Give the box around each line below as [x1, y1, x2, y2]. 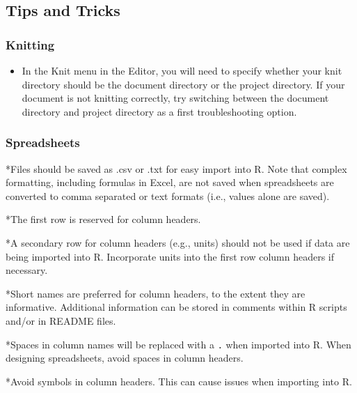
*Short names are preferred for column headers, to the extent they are [6, 286, 306, 300]
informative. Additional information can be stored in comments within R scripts [6, 300, 347, 314]
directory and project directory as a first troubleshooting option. [22, 104, 297, 118]
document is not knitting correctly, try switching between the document [22, 91, 329, 105]
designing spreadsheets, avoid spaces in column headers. [6, 350, 244, 365]
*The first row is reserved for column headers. [6, 212, 201, 226]
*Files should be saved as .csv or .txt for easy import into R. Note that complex [6, 161, 347, 176]
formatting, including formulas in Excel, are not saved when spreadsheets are [6, 175, 334, 190]
